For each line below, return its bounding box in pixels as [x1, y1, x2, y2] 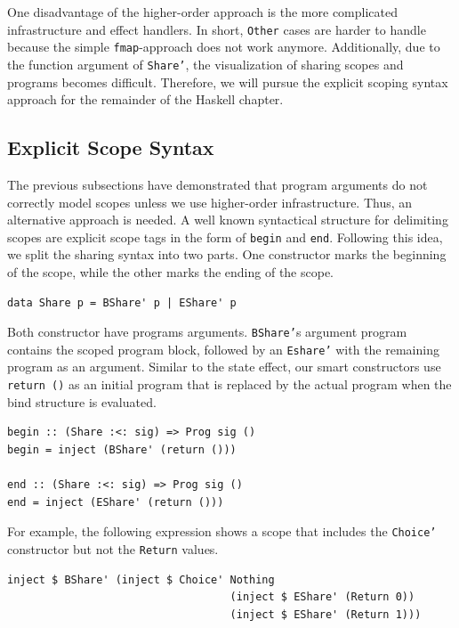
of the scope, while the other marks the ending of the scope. [7, 262, 334, 281]
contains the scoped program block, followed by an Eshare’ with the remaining [7, 339, 439, 358]
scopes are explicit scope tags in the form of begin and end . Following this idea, [7, 227, 443, 246]
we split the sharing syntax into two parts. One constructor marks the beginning [7, 245, 447, 264]
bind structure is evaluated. [7, 392, 157, 411]
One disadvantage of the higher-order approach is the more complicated [7, 3, 399, 20]
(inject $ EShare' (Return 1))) [229, 608, 422, 621]
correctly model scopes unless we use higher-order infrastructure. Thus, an [7, 192, 413, 211]
